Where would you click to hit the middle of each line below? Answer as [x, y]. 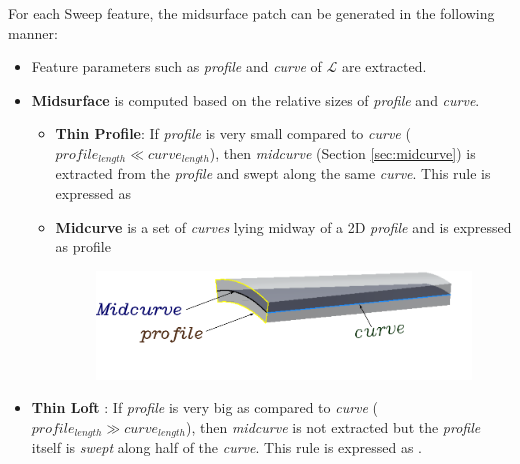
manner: [33, 32]
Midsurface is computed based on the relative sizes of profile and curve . [255, 99]
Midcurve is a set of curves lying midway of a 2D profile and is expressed [283, 226]
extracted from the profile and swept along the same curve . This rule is [273, 173]
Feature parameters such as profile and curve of [176, 66]
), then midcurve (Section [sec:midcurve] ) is [342, 152]
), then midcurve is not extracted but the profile [333, 426]
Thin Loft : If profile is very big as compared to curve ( [205, 407]
